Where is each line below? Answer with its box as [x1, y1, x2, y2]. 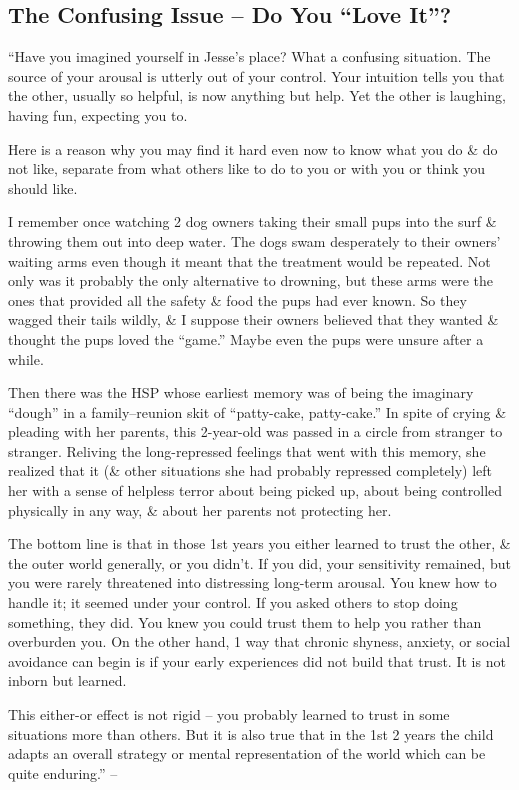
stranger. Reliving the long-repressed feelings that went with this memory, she [8, 440, 486, 461]
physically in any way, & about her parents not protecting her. [8, 499, 392, 520]
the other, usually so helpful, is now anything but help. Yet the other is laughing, [8, 85, 506, 106]
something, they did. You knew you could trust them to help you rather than [8, 611, 482, 632]
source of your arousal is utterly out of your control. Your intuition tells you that [8, 65, 505, 86]
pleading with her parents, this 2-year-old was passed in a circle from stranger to [8, 421, 503, 442]
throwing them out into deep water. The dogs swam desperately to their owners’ [8, 230, 501, 251]
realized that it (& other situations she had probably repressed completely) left [8, 460, 492, 481]
